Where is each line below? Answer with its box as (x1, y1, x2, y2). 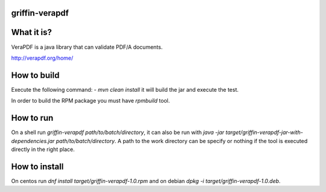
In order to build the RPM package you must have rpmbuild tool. (11, 97, 170, 104)
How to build (11, 70, 60, 80)
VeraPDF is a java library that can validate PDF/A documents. (11, 43, 163, 51)
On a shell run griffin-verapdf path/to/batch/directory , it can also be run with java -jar (11, 129, 225, 136)
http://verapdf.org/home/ (11, 54, 74, 62)
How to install (11, 161, 64, 171)
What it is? (11, 27, 53, 37)
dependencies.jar (11, 137, 55, 144)
